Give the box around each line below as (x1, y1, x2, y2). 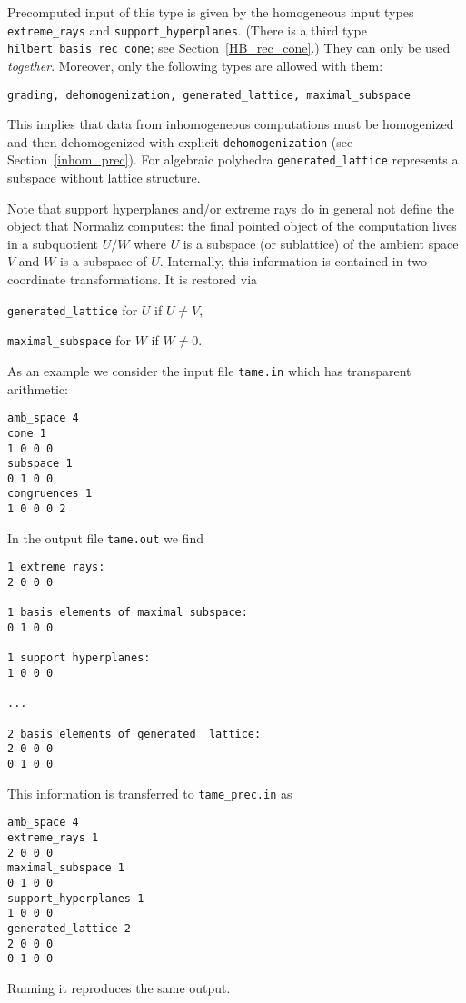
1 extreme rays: (7, 561, 105, 574)
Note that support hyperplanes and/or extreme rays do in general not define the (7, 198, 455, 217)
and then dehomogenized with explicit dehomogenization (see (7, 132, 353, 151)
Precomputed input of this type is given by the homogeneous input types (7, 3, 414, 21)
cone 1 (7, 426, 46, 440)
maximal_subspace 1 (7, 861, 124, 875)
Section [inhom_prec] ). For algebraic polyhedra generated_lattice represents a (7, 150, 459, 169)
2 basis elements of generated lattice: (7, 727, 262, 740)
